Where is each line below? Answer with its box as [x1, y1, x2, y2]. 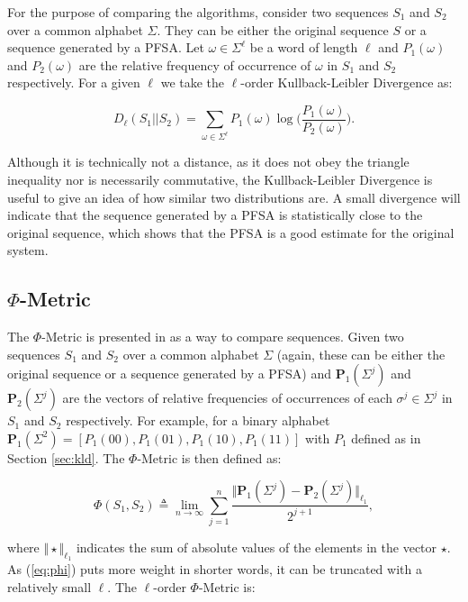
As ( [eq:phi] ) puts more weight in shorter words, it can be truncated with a [7, 560, 422, 579]
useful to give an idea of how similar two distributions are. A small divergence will [7, 187, 461, 206]
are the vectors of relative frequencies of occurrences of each [62, 388, 392, 407]
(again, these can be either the [276, 344, 445, 363]
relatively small [7, 578, 92, 597]
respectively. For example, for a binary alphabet [66, 411, 330, 430]
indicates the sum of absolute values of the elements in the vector [76, 538, 437, 557]
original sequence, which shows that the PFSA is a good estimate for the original [7, 223, 454, 242]
